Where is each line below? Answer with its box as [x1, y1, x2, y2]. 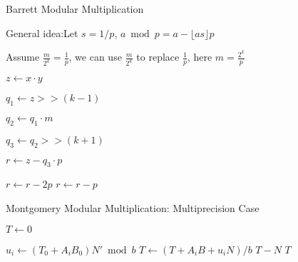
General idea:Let [6, 25, 78, 40]
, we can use [68, 49, 122, 64]
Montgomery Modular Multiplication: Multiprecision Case [6, 200, 260, 215]
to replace [136, 49, 180, 64]
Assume [6, 49, 40, 64]
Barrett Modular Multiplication [6, 1, 144, 16]
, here [187, 49, 212, 64]
